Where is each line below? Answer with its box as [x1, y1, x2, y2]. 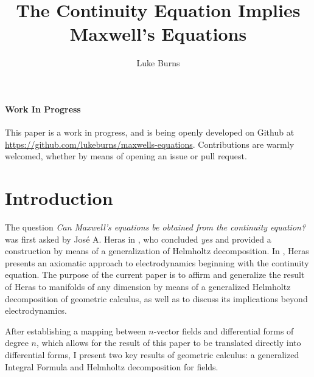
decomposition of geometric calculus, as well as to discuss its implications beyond [5, 292, 308, 305]
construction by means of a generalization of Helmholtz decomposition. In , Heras [5, 244, 309, 257]
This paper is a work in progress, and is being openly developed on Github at [5, 126, 295, 139]
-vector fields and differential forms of [153, 324, 294, 337]
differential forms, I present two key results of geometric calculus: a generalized [5, 348, 299, 361]
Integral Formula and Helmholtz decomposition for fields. [5, 360, 218, 373]
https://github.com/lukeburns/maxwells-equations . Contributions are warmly [5, 137, 295, 150]
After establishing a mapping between [5, 324, 146, 337]
